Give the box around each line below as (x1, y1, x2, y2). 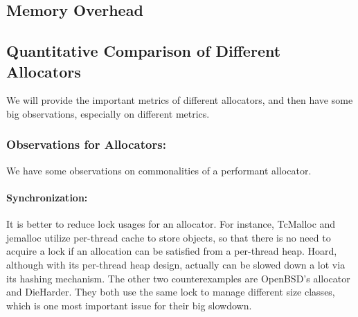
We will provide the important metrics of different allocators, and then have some (6, 93, 353, 107)
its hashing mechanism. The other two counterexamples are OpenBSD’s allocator (6, 271, 350, 285)
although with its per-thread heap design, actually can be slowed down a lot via (6, 257, 346, 271)
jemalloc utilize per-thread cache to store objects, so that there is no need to (6, 230, 331, 244)
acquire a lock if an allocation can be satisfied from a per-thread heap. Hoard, (6, 244, 337, 258)
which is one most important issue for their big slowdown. (6, 298, 252, 312)
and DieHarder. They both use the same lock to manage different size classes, (6, 284, 335, 299)
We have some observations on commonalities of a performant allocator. (6, 163, 312, 177)
